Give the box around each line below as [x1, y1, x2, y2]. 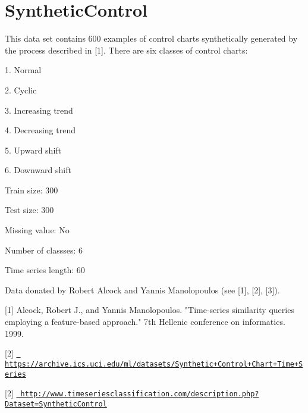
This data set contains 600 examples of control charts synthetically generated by [5, 32, 298, 45]
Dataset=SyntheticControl [5, 399, 107, 408]
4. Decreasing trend [5, 124, 76, 136]
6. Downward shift [5, 164, 71, 176]
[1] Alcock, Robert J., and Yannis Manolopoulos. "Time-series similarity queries [5, 304, 294, 316]
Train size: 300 [5, 183, 58, 196]
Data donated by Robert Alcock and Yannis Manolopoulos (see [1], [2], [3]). [5, 283, 280, 296]
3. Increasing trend [5, 104, 73, 116]
